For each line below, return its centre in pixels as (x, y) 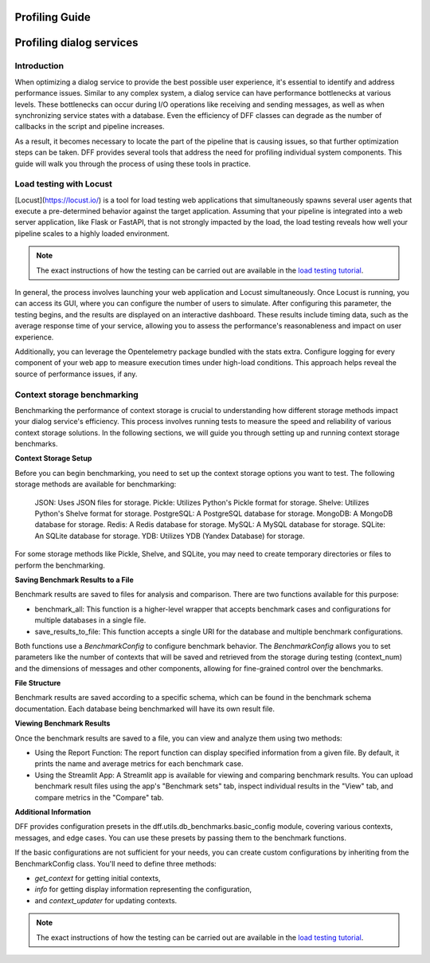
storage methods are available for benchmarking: (96, 484)
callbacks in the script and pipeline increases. (90, 127)
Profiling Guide (53, 17)
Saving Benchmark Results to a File (74, 580)
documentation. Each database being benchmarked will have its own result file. (145, 709)
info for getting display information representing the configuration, (143, 890)
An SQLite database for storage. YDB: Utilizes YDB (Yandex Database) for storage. (170, 536)
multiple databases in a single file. (90, 620)
